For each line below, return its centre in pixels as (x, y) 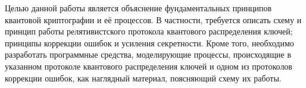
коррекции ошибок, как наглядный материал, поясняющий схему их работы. (143, 78)
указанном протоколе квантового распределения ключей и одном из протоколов (149, 66)
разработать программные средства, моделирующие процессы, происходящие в (148, 54)
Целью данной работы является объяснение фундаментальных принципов (138, 8)
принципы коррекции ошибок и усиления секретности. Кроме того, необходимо (149, 43)
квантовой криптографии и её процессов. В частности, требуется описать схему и (153, 19)
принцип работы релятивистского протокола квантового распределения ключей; (149, 31)
